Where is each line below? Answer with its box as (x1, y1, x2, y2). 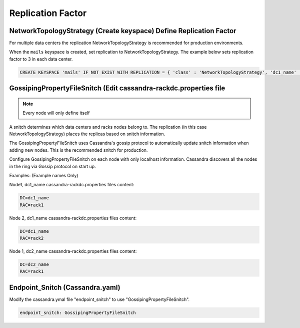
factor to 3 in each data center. (9, 56, 73, 62)
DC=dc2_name (19, 262, 49, 267)
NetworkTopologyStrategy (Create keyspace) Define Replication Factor (9, 27, 236, 35)
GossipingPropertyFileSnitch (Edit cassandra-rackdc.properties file (9, 84, 225, 93)
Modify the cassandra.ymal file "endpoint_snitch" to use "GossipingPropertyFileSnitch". (9, 296, 190, 302)
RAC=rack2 (19, 235, 44, 241)
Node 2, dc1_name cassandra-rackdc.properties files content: (9, 215, 137, 221)
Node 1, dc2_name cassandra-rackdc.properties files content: (9, 248, 137, 254)
